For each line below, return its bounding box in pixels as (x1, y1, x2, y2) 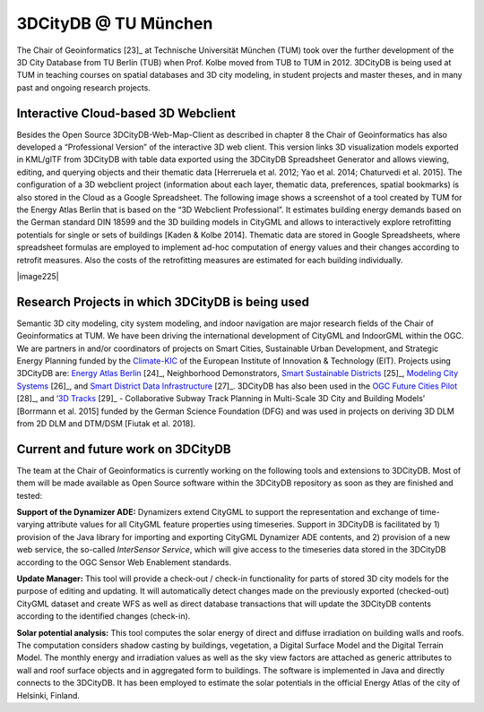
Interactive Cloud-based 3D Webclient (16, 106, 237, 121)
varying (16, 519, 45, 530)
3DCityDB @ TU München (16, 13, 213, 33)
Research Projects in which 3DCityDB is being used (16, 294, 309, 309)
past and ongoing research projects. (16, 81, 151, 93)
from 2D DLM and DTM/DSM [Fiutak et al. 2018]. (16, 417, 196, 429)
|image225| (16, 270, 59, 281)
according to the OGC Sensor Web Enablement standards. (16, 556, 232, 568)
